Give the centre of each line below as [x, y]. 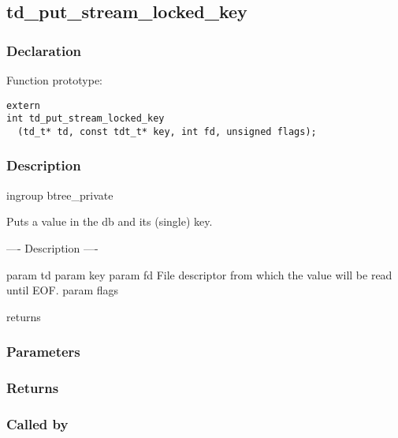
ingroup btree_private [60, 195]
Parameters [43, 352]
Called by [37, 423]
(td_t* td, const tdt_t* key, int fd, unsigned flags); [167, 131]
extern [23, 105]
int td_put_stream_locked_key [86, 119]
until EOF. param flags [63, 290]
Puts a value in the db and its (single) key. [110, 221]
